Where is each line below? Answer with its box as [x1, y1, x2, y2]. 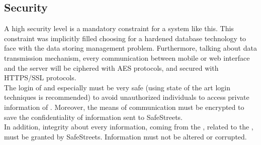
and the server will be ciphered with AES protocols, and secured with [4, 62, 219, 73]
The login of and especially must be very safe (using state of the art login [4, 82, 231, 92]
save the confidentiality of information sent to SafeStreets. [4, 111, 183, 122]
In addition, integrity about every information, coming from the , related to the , [4, 121, 253, 132]
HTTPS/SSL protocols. [4, 72, 76, 83]
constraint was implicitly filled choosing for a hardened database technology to [4, 33, 246, 43]
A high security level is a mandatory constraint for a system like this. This [4, 23, 234, 34]
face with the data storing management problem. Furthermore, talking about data [4, 43, 257, 53]
